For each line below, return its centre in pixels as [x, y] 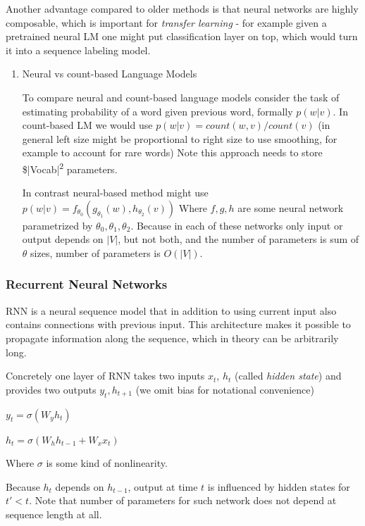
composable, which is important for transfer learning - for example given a [166, 22]
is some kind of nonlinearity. [107, 463]
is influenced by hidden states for [279, 486]
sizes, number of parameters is [95, 252]
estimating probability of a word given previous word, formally [157, 111]
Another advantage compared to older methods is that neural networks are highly [182, 8]
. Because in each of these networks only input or [237, 225]
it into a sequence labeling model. [78, 50]
